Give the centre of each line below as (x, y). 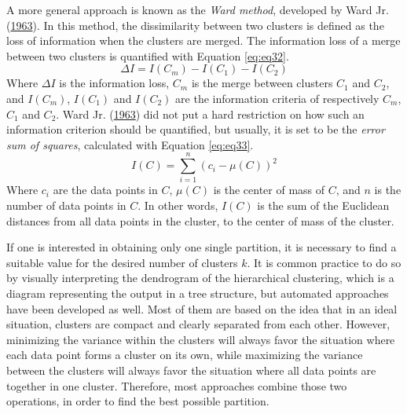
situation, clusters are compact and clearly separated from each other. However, (198, 324)
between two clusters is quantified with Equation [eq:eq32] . (148, 55)
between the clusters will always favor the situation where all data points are (191, 370)
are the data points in (105, 190)
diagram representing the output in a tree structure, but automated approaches (198, 293)
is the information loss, (114, 83)
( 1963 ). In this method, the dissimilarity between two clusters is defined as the (195, 25)
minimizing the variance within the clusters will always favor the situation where (201, 339)
